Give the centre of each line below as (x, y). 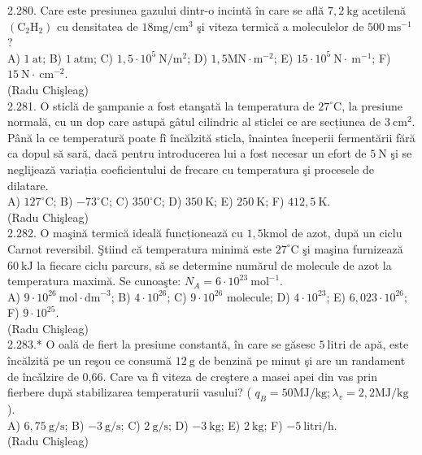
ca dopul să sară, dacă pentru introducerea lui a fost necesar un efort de (187, 153)
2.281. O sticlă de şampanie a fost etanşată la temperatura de (161, 105)
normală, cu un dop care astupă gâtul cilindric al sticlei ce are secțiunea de (194, 121)
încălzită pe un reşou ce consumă (90, 360)
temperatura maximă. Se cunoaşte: (94, 281)
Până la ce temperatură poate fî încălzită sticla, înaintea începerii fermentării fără (211, 137)
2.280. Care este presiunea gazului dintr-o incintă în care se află (166, 10)
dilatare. (28, 185)
